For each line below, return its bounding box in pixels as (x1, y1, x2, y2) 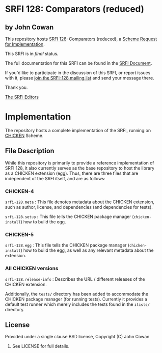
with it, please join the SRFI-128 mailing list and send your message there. (5, 75, 155, 81)
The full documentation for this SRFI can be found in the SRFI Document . (5, 60, 152, 66)
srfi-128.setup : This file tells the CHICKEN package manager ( (5, 214, 134, 219)
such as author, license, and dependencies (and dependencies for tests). (5, 204, 153, 210)
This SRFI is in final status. (5, 51, 59, 56)
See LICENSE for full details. (12, 343, 70, 349)
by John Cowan (5, 23, 54, 31)
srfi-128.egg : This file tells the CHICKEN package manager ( (5, 242, 130, 248)
